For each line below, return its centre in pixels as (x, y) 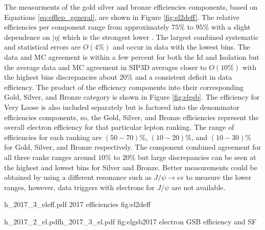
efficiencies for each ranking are (53, 137)
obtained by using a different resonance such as (78, 177)
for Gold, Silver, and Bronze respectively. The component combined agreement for (133, 147)
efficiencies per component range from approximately (87, 27)
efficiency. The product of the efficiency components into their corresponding (124, 87)
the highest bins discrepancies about (61, 77)
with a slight (231, 27)
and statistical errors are (42, 47)
